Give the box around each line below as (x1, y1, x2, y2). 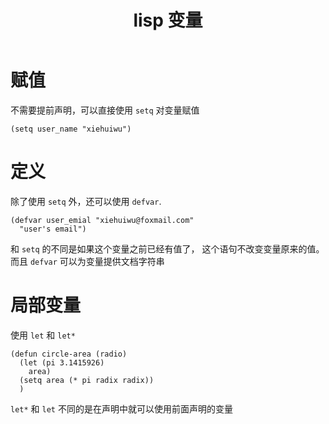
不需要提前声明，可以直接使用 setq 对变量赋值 (10, 104, 200, 116)
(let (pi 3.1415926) (19, 357, 105, 368)
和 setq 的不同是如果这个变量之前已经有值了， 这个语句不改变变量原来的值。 (10, 242, 325, 255)
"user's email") (19, 224, 87, 234)
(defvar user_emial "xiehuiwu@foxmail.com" (10, 215, 195, 225)
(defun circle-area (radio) (10, 349, 128, 359)
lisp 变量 (133, 9, 203, 32)
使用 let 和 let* (10, 329, 76, 341)
